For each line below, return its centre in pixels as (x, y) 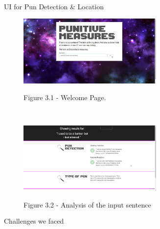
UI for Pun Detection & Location (54, 6)
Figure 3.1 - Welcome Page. (65, 97)
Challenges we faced (34, 221)
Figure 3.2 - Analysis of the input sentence (87, 204)
